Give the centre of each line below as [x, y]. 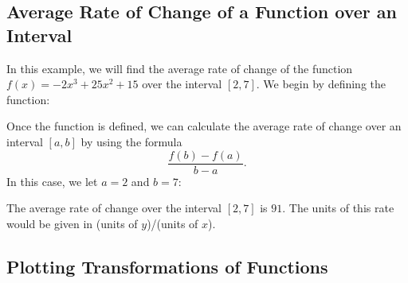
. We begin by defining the [321, 84]
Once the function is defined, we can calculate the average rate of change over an [204, 126]
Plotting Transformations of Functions [167, 266]
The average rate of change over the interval [114, 208]
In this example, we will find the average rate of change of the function [180, 68]
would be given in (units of [72, 223]
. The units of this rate [338, 208]
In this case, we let [52, 181]
